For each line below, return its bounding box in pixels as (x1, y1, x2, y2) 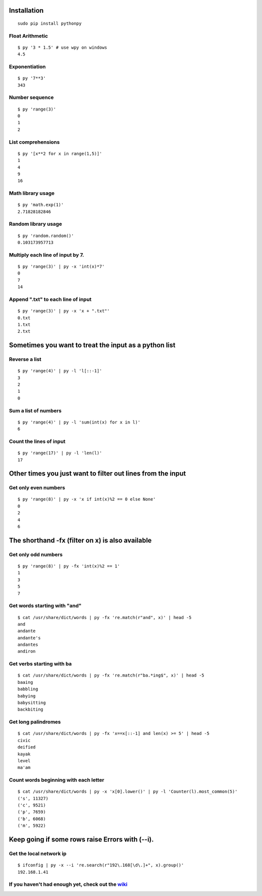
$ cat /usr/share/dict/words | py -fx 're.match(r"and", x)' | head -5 (17, 615, 192, 620)
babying (17, 693, 36, 698)
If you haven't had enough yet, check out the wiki (9, 881, 128, 888)
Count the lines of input (9, 438, 65, 445)
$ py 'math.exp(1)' (17, 202, 64, 208)
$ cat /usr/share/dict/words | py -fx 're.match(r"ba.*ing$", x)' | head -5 (17, 673, 205, 678)
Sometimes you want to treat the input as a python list (9, 341, 176, 349)
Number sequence (9, 94, 54, 101)
